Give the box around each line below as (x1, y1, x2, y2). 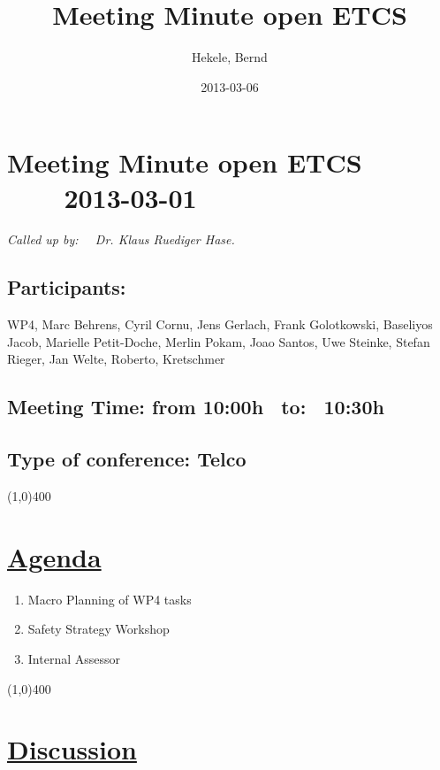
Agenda (7, 538, 102, 574)
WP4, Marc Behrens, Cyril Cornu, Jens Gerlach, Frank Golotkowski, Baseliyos (7, 315, 433, 334)
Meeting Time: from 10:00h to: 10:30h (7, 393, 384, 420)
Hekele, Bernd (192, 48, 268, 66)
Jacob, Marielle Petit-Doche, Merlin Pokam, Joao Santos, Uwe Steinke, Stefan (7, 332, 430, 350)
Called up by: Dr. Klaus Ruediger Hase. (7, 230, 235, 249)
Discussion (7, 731, 137, 767)
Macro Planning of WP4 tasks (27, 589, 192, 608)
